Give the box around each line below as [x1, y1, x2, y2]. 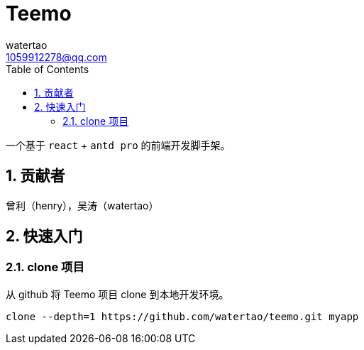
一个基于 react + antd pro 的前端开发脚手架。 [6, 138, 231, 151]
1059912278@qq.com [6, 50, 107, 63]
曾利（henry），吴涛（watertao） [6, 199, 159, 212]
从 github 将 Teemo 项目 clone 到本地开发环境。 [6, 288, 229, 300]
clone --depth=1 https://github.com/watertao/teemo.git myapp [6, 310, 359, 322]
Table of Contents [6, 62, 89, 75]
